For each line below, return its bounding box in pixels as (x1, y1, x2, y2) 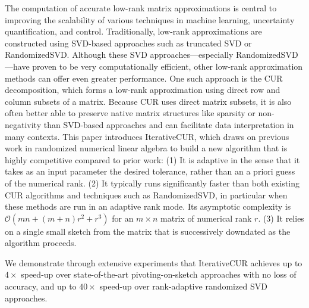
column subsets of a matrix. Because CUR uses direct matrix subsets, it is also (5, 95, 292, 107)
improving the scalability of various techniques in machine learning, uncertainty (5, 13, 295, 26)
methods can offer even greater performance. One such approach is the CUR (5, 71, 283, 84)
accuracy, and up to (5, 280, 77, 293)
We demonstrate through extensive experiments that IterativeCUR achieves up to (5, 256, 302, 269)
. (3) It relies (258, 211, 304, 224)
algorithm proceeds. (5, 237, 77, 249)
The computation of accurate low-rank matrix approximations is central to (5, 2, 277, 14)
